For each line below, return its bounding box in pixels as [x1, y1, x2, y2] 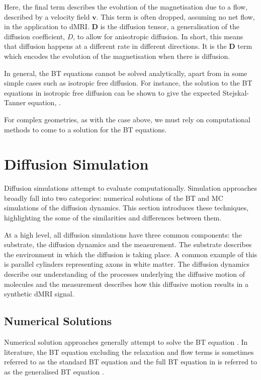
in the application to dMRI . [4, 21, 90, 32]
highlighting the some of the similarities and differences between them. [4, 212, 222, 223]
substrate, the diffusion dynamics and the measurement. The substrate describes [4, 239, 252, 250]
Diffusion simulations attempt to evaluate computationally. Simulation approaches [4, 183, 257, 193]
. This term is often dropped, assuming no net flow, [96, 11, 255, 22]
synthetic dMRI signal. [4, 288, 74, 299]
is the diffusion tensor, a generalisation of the [100, 21, 239, 32]
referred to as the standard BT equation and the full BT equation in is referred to [4, 356, 257, 367]
